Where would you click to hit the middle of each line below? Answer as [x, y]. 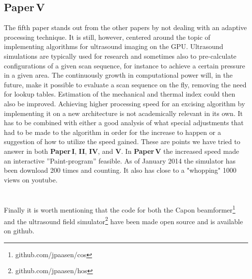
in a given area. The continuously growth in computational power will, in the [118, 75]
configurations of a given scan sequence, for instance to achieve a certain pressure [125, 65]
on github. [19, 230]
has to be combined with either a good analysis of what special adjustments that [124, 123]
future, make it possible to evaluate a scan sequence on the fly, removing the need [125, 84]
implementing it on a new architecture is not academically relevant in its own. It [123, 113]
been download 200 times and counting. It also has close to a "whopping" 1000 [120, 170]
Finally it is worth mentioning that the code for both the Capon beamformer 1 [120, 209]
